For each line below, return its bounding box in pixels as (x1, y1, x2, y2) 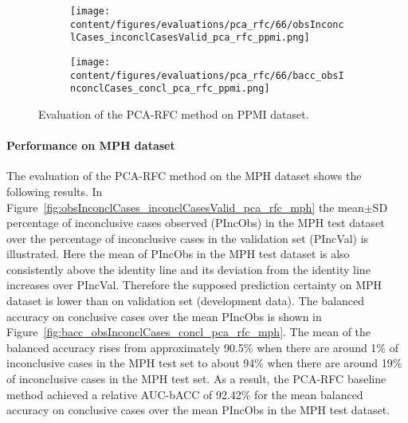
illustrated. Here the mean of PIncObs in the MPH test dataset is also (6, 245, 350, 262)
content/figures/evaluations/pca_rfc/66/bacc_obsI (70, 69, 344, 81)
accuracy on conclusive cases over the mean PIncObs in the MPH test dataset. (6, 401, 390, 418)
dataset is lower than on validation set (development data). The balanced (6, 292, 365, 309)
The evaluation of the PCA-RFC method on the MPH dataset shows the (6, 167, 362, 184)
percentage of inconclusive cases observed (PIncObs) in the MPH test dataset (6, 214, 385, 231)
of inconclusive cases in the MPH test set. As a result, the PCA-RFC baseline (6, 370, 386, 387)
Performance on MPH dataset (6, 137, 175, 154)
